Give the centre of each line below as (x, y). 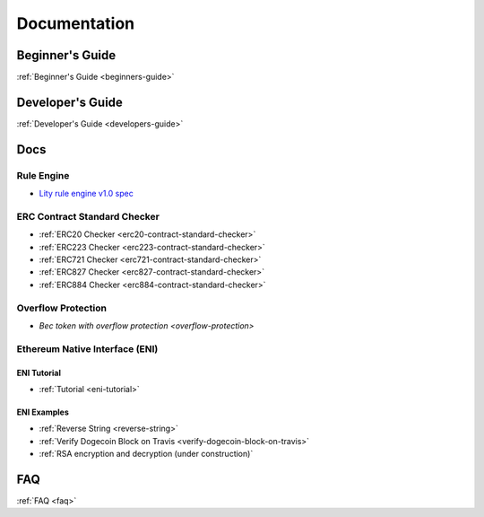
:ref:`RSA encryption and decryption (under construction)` (146, 454)
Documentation (76, 23)
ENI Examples (43, 412)
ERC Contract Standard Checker (88, 216)
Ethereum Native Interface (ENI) (87, 348)
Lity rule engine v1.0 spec (86, 194)
